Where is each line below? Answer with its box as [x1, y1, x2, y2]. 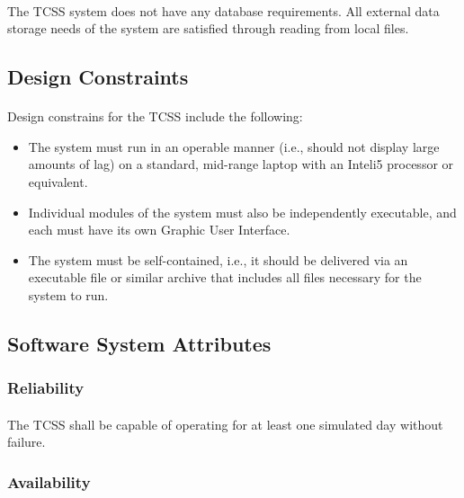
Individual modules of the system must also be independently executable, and [28, 202, 457, 221]
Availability [7, 470, 91, 493]
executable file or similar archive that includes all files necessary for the [28, 268, 422, 287]
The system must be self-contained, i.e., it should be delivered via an [28, 250, 408, 269]
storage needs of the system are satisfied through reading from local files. [7, 19, 409, 38]
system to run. [28, 285, 109, 304]
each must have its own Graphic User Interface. [28, 220, 290, 239]
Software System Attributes [7, 329, 272, 357]
